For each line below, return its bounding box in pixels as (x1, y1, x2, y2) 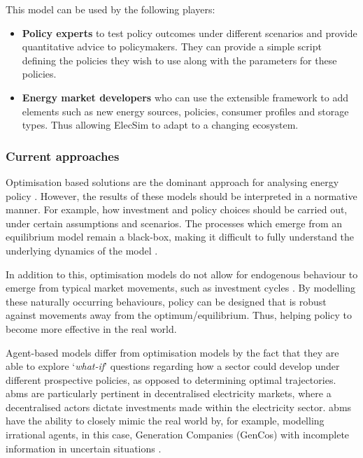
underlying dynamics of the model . (6, 243, 158, 257)
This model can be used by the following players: (6, 2, 215, 16)
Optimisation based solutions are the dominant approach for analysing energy (6, 174, 339, 189)
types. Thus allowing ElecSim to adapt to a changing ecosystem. (22, 117, 299, 132)
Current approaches (6, 147, 120, 164)
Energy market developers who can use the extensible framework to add (22, 90, 348, 104)
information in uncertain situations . (6, 441, 162, 455)
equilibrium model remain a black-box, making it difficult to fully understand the (6, 229, 355, 244)
